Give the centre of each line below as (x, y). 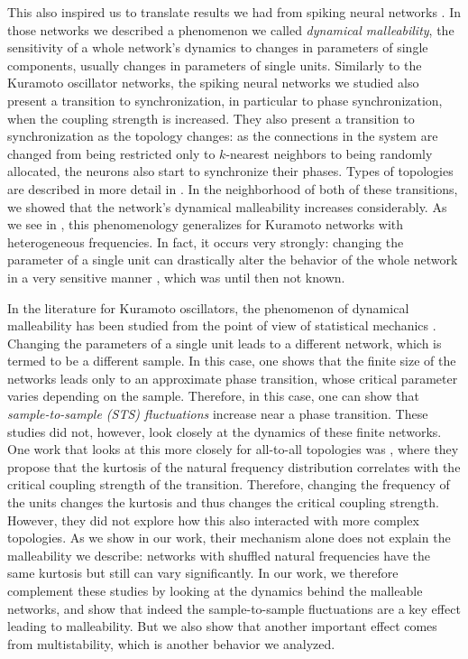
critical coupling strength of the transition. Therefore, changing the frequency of (229, 484)
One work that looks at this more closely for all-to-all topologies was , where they (233, 449)
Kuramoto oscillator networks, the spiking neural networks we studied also (213, 83)
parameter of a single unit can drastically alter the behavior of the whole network (233, 260)
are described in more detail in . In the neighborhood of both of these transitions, (233, 188)
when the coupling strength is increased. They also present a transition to (211, 118)
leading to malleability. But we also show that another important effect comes (222, 626)
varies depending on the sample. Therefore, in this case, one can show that (214, 396)
